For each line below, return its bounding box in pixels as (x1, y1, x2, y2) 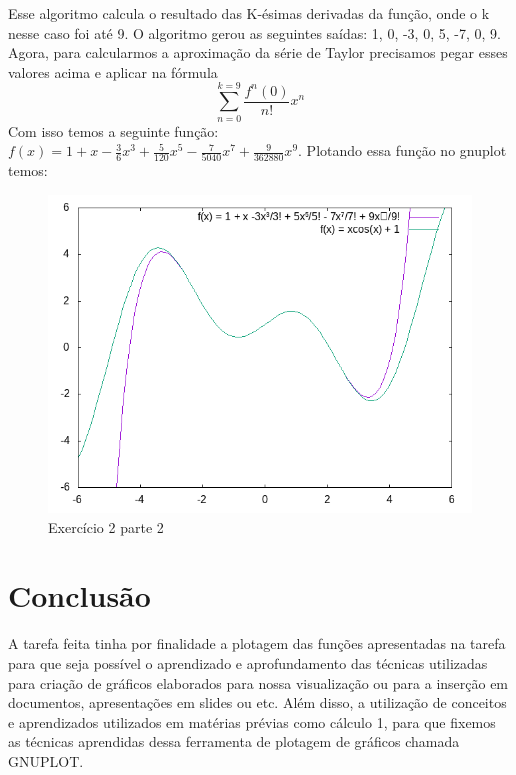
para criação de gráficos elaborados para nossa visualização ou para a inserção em (8, 672, 509, 693)
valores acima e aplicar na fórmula (8, 61, 218, 82)
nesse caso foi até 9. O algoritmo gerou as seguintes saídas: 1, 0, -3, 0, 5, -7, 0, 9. (8, 22, 501, 43)
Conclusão (8, 575, 151, 616)
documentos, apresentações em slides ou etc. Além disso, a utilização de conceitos (8, 692, 507, 713)
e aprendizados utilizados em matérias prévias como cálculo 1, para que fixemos (8, 711, 496, 732)
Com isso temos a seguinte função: (8, 120, 219, 141)
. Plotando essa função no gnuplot (298, 140, 507, 161)
